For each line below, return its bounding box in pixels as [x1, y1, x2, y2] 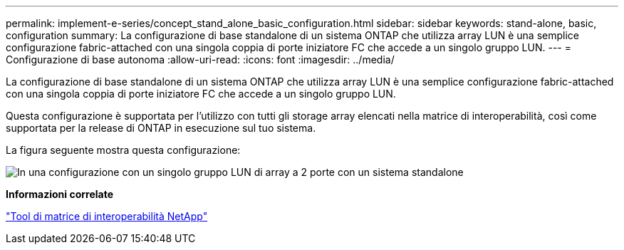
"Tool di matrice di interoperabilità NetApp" [6, 210, 208, 222]
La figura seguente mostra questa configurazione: [6, 144, 241, 156]
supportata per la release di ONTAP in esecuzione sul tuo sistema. [6, 122, 316, 134]
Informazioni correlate [6, 188, 114, 200]
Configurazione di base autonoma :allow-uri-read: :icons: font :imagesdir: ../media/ [6, 53, 395, 66]
